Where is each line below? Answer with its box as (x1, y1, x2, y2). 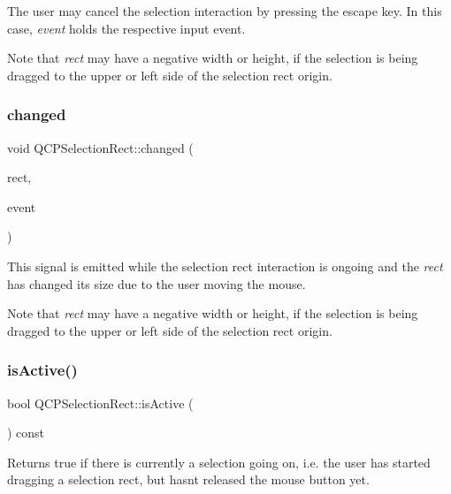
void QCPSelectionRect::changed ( (7, 138, 194, 156)
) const (7, 423, 45, 442)
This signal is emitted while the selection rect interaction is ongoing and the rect (7, 256, 443, 275)
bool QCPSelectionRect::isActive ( (7, 393, 194, 412)
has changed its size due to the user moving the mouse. (7, 274, 306, 293)
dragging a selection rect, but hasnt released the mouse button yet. (7, 470, 370, 489)
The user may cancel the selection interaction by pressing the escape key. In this (7, 2, 442, 19)
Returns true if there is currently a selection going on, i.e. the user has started (7, 452, 431, 471)
